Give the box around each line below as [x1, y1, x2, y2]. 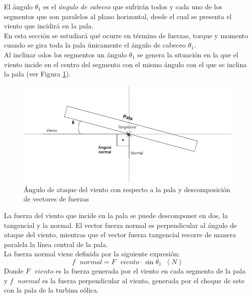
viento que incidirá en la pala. [4, 21, 94, 31]
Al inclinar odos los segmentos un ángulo [4, 49, 127, 59]
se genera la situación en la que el [137, 49, 238, 59]
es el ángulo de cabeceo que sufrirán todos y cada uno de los [43, 1, 223, 11]
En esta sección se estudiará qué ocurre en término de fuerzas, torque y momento [4, 30, 248, 40]
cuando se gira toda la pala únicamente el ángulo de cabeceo [4, 40, 186, 50]
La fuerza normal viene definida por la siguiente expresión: [4, 248, 180, 259]
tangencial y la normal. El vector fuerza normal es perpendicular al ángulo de [4, 220, 237, 230]
